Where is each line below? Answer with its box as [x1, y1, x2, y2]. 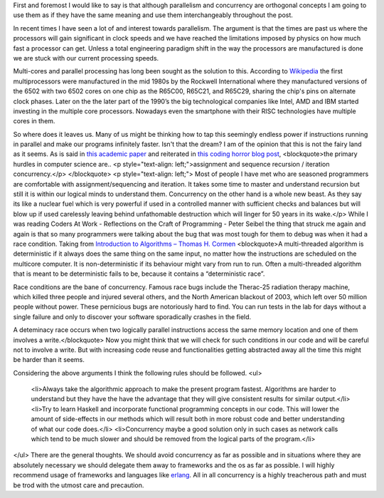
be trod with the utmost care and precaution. [13, 481, 144, 489]
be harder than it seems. [13, 356, 85, 364]
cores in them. [13, 117, 55, 125]
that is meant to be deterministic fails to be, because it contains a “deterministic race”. [13, 269, 265, 278]
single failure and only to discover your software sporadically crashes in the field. [13, 312, 252, 321]
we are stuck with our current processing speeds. [13, 53, 159, 62]
